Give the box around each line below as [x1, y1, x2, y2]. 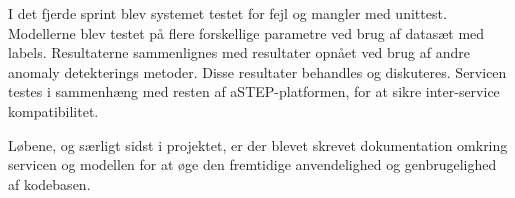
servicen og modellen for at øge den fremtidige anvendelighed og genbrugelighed [8, 154, 497, 175]
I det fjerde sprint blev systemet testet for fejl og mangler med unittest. [8, 3, 447, 23]
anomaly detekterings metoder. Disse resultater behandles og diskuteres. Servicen [8, 61, 507, 82]
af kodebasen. [8, 173, 91, 194]
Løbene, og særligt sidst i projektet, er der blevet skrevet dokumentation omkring [8, 134, 508, 155]
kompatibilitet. [8, 100, 99, 121]
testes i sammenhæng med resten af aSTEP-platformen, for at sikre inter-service [8, 81, 500, 102]
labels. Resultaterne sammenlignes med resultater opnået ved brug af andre [8, 42, 470, 63]
